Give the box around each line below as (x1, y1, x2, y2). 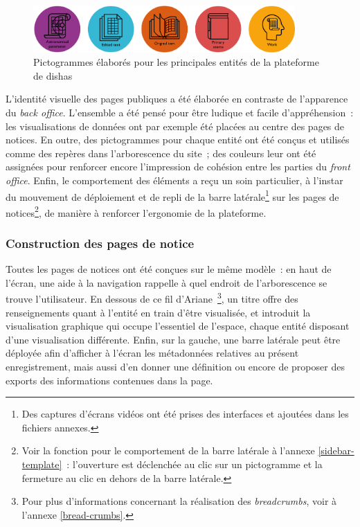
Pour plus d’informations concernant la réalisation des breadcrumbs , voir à (21, 494, 337, 508)
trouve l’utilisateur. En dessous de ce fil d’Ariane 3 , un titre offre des (6, 289, 298, 306)
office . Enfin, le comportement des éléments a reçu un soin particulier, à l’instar (6, 172, 343, 187)
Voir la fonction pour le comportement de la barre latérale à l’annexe (21, 443, 315, 458)
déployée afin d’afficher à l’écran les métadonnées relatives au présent (6, 346, 299, 360)
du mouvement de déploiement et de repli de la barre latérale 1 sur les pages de (6, 187, 339, 204)
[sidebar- (318, 443, 354, 458)
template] (21, 457, 62, 472)
